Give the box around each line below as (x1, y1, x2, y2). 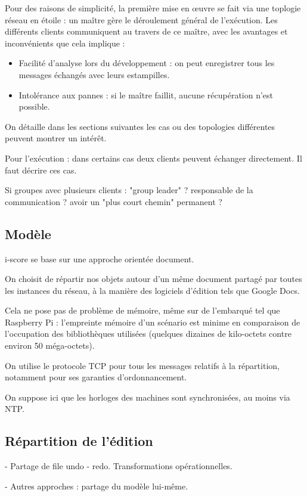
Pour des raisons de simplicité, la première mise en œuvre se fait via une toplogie (5, 2, 301, 14)
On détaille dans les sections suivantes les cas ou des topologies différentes (5, 120, 275, 132)
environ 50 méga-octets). (5, 339, 95, 352)
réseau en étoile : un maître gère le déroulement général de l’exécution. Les (5, 13, 278, 26)
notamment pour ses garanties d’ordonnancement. (5, 371, 187, 383)
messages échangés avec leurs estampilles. (18, 68, 170, 80)
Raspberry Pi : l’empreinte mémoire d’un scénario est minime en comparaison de (5, 315, 300, 328)
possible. (18, 100, 50, 113)
